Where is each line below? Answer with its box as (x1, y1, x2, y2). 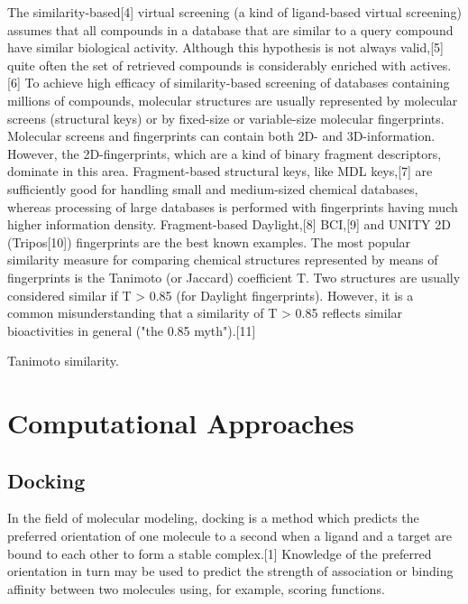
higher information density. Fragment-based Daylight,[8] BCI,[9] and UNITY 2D (7, 215, 451, 234)
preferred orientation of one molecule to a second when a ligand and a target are (7, 526, 453, 545)
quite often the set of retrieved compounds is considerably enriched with (7, 55, 407, 74)
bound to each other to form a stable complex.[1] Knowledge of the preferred (7, 544, 432, 562)
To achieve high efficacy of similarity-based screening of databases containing (24, 73, 450, 92)
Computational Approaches (7, 404, 354, 441)
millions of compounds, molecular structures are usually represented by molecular (7, 90, 458, 109)
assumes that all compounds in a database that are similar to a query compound (7, 20, 454, 39)
